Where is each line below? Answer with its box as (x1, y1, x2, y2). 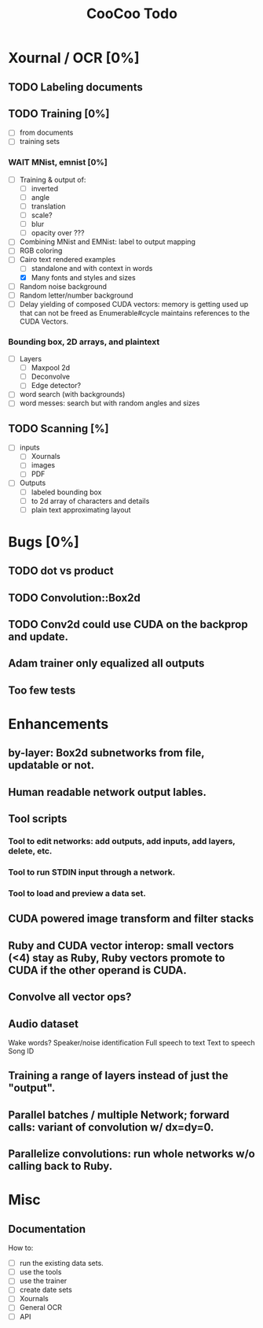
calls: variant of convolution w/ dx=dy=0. (8, 1120, 214, 1134)
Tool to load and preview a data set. (8, 888, 147, 898)
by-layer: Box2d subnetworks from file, (8, 746, 205, 760)
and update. (8, 631, 69, 644)
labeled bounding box (31, 487, 102, 497)
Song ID (8, 1046, 35, 1056)
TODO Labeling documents (8, 80, 143, 94)
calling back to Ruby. (8, 1160, 113, 1173)
